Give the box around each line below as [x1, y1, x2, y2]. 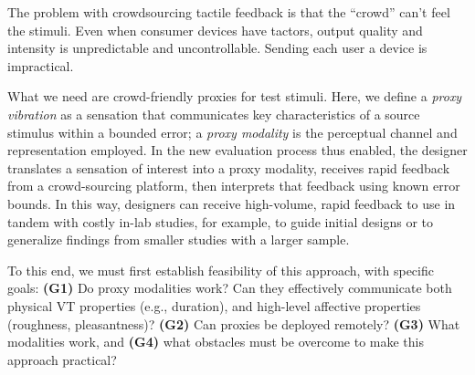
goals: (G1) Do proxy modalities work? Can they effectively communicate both [7, 278, 452, 297]
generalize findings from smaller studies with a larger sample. [7, 230, 350, 249]
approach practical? [7, 349, 117, 369]
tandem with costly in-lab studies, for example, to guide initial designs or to [7, 212, 433, 231]
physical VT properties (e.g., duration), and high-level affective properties [7, 296, 421, 315]
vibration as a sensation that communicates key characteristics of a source [7, 104, 420, 123]
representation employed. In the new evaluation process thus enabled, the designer [7, 141, 468, 160]
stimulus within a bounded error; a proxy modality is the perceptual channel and [7, 122, 458, 141]
